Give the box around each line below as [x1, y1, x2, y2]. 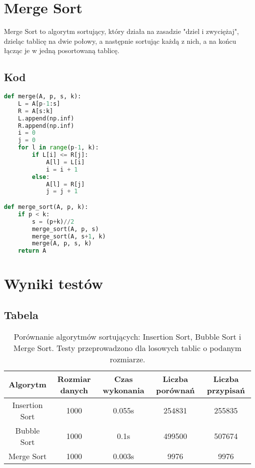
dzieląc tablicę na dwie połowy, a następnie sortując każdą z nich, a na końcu [4, 35, 236, 46]
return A [18, 247, 46, 255]
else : [32, 173, 50, 180]
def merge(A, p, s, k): [4, 93, 81, 100]
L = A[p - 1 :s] [18, 100, 60, 107]
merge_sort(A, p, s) [32, 225, 99, 233]
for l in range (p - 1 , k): [18, 144, 99, 151]
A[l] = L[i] [46, 158, 85, 166]
